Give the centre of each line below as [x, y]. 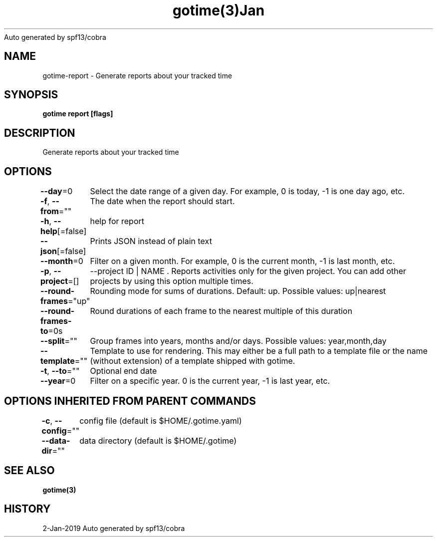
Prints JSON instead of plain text [151, 241]
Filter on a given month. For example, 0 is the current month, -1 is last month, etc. [242, 261]
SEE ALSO [29, 471]
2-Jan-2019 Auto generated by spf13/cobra [114, 528]
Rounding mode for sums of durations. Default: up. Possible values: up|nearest [238, 291]
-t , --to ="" [60, 371]
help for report [117, 221]
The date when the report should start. [162, 201]
